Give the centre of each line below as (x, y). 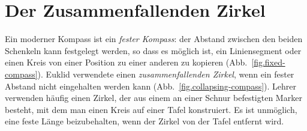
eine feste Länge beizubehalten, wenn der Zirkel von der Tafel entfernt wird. (145, 121)
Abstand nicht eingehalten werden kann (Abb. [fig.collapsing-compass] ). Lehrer (151, 86)
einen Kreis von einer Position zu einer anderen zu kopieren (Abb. (126, 62)
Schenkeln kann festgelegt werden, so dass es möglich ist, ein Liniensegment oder (153, 50)
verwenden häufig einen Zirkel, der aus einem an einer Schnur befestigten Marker (153, 98)
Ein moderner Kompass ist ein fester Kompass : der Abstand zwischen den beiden (154, 39)
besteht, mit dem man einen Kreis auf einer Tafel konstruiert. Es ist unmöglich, (151, 109)
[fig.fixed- (268, 62)
